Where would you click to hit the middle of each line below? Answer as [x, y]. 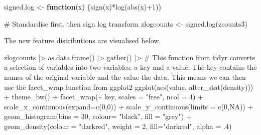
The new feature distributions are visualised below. [83, 40]
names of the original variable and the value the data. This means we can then [125, 77]
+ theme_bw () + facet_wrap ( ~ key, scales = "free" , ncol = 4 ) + [104, 97]
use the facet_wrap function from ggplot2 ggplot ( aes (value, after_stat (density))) [129, 87]
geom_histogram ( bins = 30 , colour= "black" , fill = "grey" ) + [98, 116]
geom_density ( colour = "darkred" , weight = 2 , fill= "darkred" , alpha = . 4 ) [118, 126]
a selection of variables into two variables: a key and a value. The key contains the [130, 67]
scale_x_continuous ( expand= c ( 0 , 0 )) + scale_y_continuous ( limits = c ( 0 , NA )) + [129, 106]
